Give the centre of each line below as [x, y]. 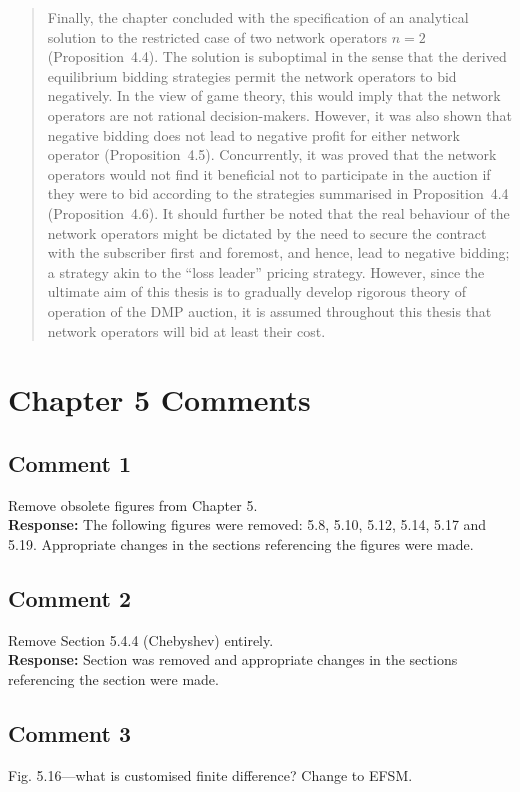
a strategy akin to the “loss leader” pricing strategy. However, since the [266, 271]
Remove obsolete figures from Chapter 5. [133, 504]
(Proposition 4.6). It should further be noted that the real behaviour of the [278, 212]
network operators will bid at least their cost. [186, 330]
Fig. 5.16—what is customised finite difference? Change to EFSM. [210, 774]
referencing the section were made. [113, 678]
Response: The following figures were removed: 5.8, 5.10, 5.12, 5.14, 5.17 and [247, 524]
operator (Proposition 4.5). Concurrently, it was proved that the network [272, 154]
